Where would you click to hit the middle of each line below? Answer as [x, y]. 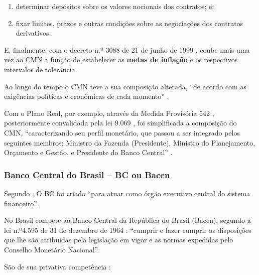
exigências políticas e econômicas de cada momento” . [87, 96]
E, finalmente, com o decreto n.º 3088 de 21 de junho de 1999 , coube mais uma [127, 49]
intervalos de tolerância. [41, 69]
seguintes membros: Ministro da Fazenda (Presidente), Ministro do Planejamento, [130, 142]
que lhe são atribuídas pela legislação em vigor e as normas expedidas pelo [119, 240]
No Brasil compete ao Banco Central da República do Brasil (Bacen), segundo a [127, 220]
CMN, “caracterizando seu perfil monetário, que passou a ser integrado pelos [122, 132]
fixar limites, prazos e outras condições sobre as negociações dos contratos [129, 23]
